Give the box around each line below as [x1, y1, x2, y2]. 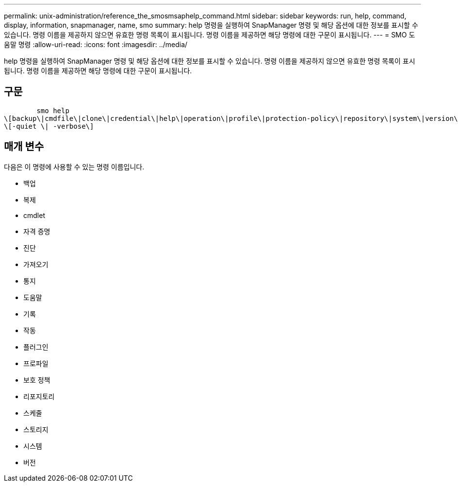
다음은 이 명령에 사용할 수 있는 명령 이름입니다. [4, 162, 145, 171]
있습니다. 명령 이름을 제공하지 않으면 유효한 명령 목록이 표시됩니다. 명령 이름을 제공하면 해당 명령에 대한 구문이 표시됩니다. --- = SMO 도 [4, 31, 415, 39]
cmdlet [23, 211, 45, 219]
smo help [36, 106, 69, 115]
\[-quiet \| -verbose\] [4, 122, 94, 130]
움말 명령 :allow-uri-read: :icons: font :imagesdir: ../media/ [4, 40, 188, 49]
